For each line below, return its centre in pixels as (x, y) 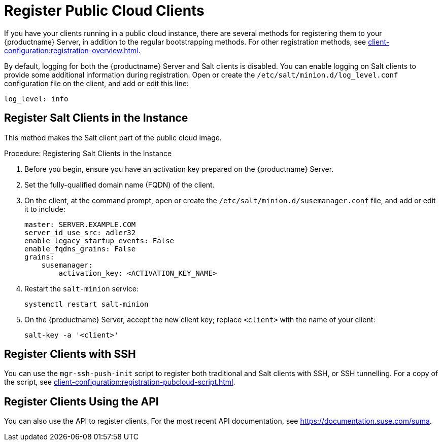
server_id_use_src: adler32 (80, 232)
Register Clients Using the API (81, 401)
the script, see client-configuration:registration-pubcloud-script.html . (120, 382)
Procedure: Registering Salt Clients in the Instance (88, 153)
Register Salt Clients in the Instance (96, 118)
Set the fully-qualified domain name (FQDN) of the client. (120, 184)
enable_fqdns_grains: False (80, 249)
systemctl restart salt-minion (87, 304)
